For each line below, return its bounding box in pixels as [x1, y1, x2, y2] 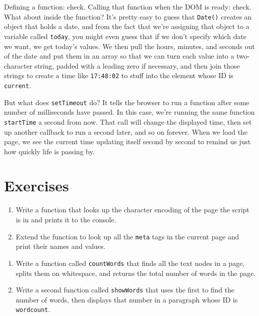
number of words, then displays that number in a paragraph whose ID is [15, 294, 238, 304]
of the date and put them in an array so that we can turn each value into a [4, 51, 234, 61]
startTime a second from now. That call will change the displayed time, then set [4, 116, 252, 127]
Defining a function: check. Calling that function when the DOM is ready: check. [4, 2, 251, 12]
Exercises [4, 175, 69, 196]
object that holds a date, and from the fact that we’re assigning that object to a [4, 21, 249, 32]
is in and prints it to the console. [15, 214, 116, 224]
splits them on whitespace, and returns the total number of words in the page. [15, 267, 256, 278]
